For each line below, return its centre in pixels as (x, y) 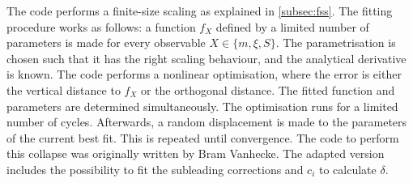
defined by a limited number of (292, 26)
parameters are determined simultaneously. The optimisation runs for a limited (202, 106)
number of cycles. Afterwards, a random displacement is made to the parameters (207, 122)
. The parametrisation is (336, 43)
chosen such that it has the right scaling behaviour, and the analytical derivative (206, 58)
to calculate (348, 169)
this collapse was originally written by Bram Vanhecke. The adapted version (196, 153)
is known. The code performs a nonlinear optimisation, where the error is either (204, 74)
